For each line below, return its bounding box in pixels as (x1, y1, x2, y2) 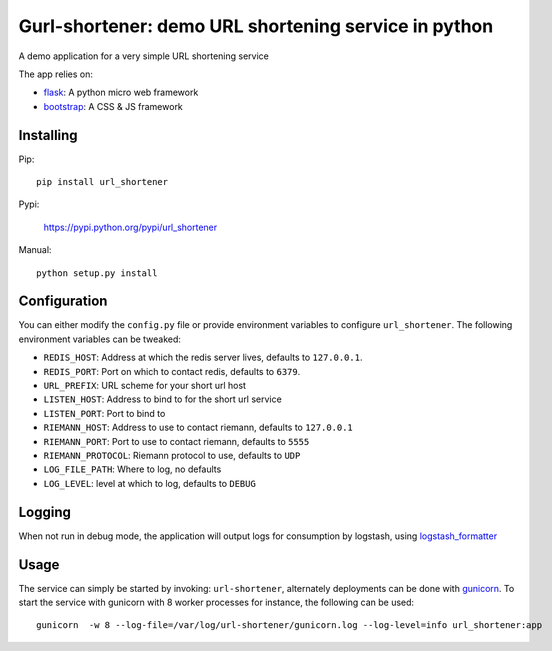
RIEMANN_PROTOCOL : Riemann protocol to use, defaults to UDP (43, 450, 301, 461)
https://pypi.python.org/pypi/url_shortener (43, 221, 218, 233)
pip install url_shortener (36, 176, 169, 188)
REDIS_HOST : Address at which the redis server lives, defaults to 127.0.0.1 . (43, 351, 363, 364)
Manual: (18, 244, 52, 256)
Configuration (18, 293, 108, 310)
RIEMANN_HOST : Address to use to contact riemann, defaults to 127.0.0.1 (43, 421, 354, 434)
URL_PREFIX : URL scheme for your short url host (43, 380, 247, 392)
